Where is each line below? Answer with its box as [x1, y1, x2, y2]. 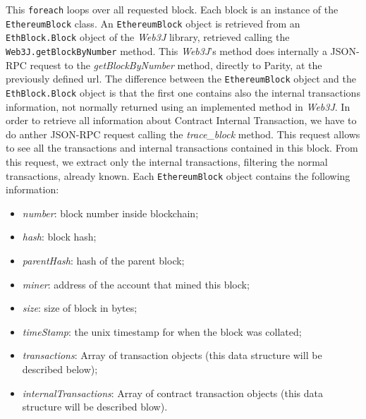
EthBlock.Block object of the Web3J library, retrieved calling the [6, 30, 290, 44]
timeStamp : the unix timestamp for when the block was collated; [22, 324, 302, 339]
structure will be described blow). [22, 399, 168, 414]
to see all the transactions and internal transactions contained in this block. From [6, 140, 358, 155]
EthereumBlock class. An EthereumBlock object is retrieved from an [6, 16, 300, 30]
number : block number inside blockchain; [22, 205, 199, 220]
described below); [22, 361, 98, 376]
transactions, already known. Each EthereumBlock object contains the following [6, 168, 350, 183]
